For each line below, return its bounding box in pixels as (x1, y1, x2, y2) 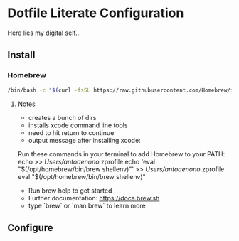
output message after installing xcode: (28, 136, 141, 144)
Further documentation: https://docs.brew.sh (28, 193, 160, 202)
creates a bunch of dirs (28, 113, 97, 122)
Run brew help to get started (28, 186, 112, 195)
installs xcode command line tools (28, 121, 128, 129)
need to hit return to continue (28, 128, 115, 136)
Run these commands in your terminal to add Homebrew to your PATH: (17, 149, 225, 158)
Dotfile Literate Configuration (7, 5, 184, 21)
